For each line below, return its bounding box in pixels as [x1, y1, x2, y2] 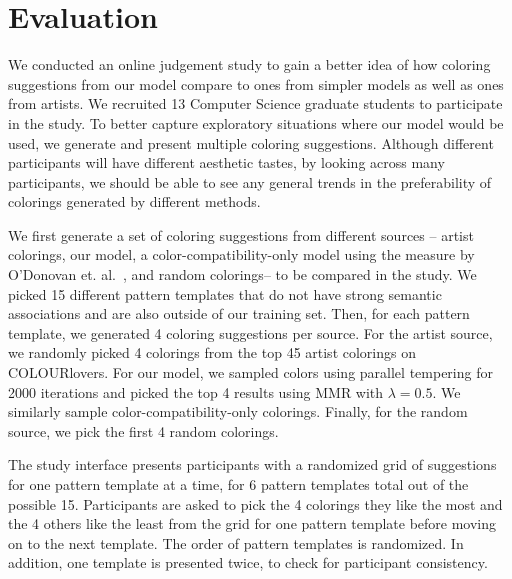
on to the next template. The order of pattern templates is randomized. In [8, 532, 464, 553]
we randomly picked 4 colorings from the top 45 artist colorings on [8, 342, 416, 363]
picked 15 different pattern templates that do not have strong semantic [8, 283, 442, 304]
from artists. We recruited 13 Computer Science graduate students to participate [8, 93, 503, 114]
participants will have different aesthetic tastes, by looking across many [8, 152, 445, 173]
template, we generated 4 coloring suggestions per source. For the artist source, [8, 322, 493, 343]
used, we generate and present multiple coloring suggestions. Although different [8, 132, 494, 153]
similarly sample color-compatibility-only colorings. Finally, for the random [8, 401, 468, 422]
